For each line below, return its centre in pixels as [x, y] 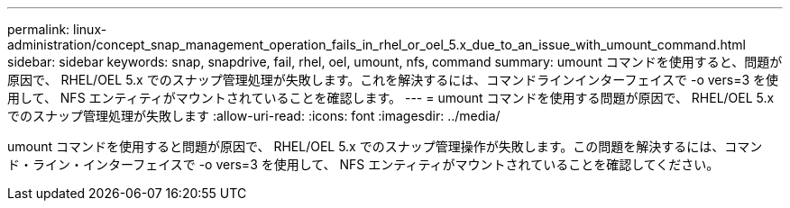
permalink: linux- [57, 29]
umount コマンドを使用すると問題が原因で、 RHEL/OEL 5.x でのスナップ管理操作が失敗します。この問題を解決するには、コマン [385, 146]
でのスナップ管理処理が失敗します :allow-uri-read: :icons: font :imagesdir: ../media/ [254, 116]
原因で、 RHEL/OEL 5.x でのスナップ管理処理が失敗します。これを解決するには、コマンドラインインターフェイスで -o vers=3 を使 [393, 80]
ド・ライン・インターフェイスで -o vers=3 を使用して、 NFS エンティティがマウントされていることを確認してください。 [363, 164]
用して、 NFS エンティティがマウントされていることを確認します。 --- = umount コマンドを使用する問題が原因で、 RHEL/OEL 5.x [391, 98]
